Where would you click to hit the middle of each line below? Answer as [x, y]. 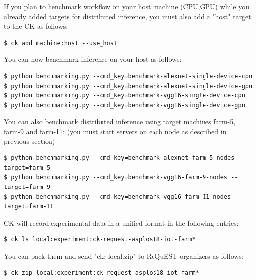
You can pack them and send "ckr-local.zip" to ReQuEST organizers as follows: [124, 256]
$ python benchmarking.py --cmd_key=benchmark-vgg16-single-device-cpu [125, 96]
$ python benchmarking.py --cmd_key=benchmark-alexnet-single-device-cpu [128, 76]
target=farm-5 [27, 167]
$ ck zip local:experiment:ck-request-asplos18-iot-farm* [102, 273]
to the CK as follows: [36, 26]
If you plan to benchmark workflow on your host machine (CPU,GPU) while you [127, 6]
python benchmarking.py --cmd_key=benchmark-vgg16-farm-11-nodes [121, 197]
